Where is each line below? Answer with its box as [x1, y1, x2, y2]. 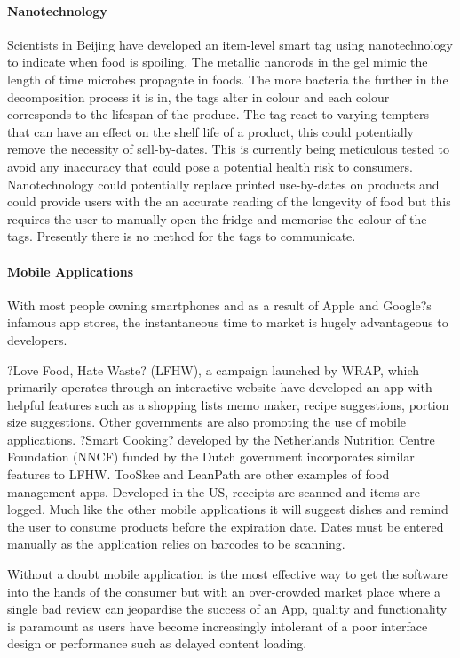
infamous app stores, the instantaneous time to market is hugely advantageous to [7, 313, 448, 332]
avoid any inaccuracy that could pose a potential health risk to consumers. [7, 156, 413, 175]
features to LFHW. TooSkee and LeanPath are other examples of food [7, 465, 390, 484]
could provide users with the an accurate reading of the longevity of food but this [7, 192, 451, 211]
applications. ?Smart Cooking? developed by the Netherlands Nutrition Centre [7, 429, 435, 448]
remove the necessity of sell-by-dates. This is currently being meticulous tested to [7, 140, 450, 158]
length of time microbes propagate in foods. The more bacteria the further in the [7, 69, 448, 88]
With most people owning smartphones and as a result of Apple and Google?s [7, 295, 432, 314]
